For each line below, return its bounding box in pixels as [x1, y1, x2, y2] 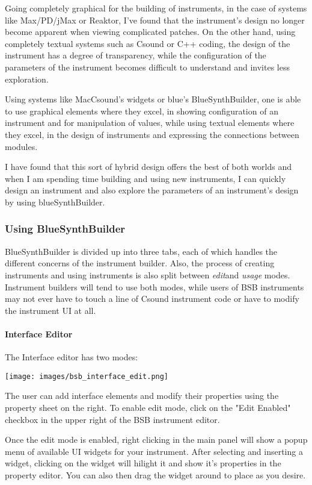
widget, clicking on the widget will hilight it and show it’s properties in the [5, 457, 281, 469]
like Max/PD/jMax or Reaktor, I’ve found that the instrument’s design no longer [5, 13, 305, 26]
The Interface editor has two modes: [5, 351, 138, 363]
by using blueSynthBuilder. [5, 195, 105, 208]
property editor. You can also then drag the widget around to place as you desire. [5, 468, 306, 481]
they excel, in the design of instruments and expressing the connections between [5, 128, 299, 140]
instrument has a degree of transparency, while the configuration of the [5, 49, 266, 61]
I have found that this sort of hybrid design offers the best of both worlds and [5, 160, 292, 173]
